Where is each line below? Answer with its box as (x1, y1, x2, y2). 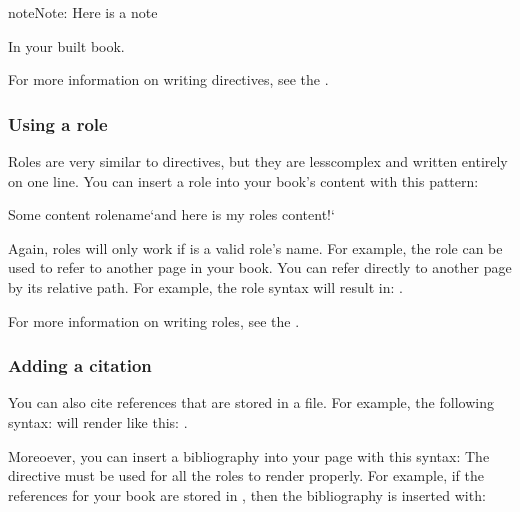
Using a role (8, 111, 108, 136)
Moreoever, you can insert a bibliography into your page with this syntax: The (8, 445, 490, 466)
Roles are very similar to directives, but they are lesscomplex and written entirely (8, 151, 508, 171)
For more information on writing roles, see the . (8, 310, 300, 331)
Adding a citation (8, 353, 152, 378)
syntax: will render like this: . (8, 411, 188, 432)
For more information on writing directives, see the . (8, 69, 329, 90)
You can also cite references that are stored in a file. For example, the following (8, 392, 494, 413)
